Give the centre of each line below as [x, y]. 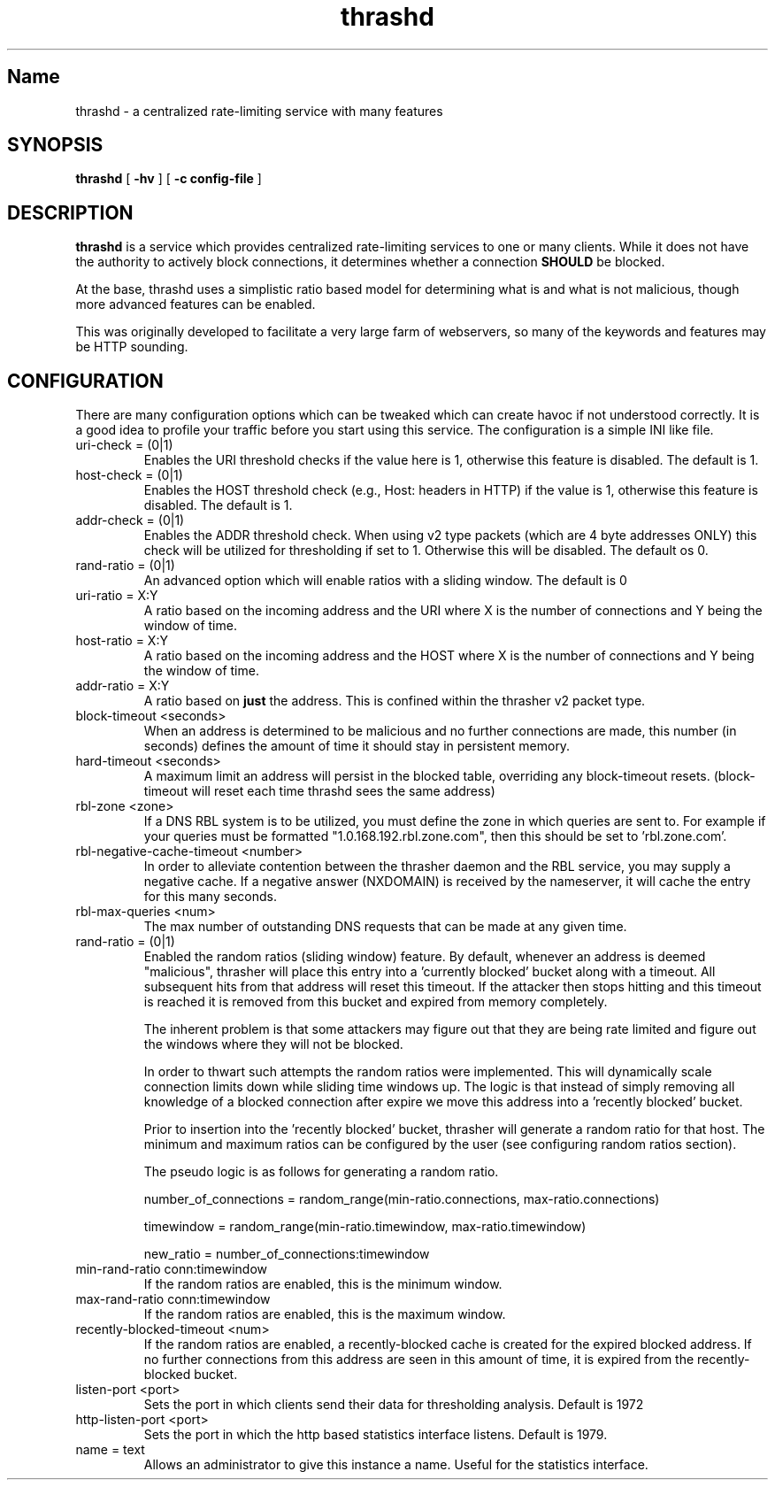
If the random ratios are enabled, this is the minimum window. [323, 1284]
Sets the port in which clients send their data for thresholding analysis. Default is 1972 [394, 1405]
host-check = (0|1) [129, 475]
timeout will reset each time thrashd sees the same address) [319, 791]
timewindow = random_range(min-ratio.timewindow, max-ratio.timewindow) [365, 1227]
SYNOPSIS [55, 145]
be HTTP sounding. [132, 347]
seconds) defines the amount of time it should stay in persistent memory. [357, 746]
